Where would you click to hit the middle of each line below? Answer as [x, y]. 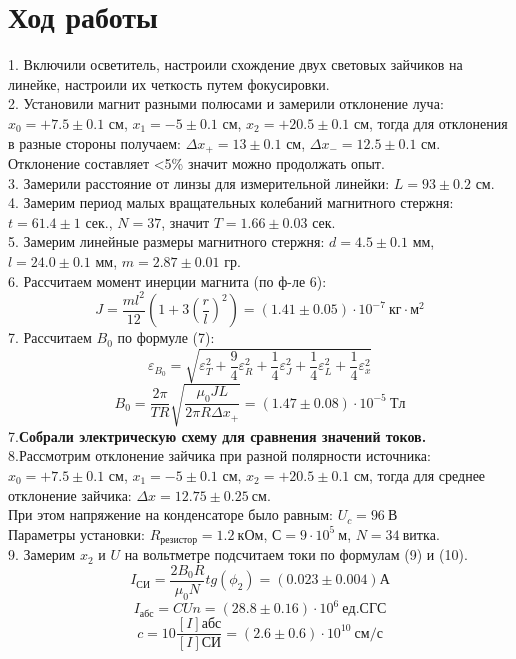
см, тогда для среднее [419, 474]
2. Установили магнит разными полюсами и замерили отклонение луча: [226, 103]
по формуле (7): [166, 337]
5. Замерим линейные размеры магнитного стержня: [166, 241]
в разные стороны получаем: [95, 142]
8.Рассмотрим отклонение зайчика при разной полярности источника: [219, 455]
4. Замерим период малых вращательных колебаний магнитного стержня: [231, 202]
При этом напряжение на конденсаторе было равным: [170, 514]
